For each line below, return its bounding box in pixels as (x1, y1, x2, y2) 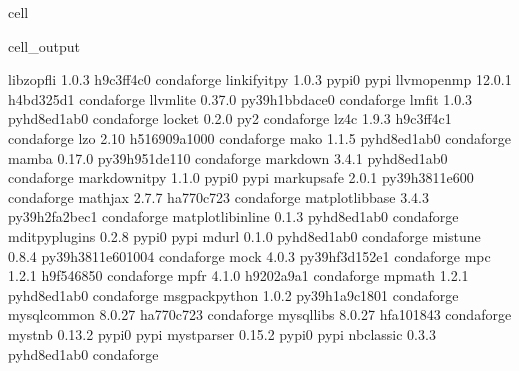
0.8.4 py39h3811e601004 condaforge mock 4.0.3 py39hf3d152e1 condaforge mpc (8, 245, 491, 266)
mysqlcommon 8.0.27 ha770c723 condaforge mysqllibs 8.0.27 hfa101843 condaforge (8, 304, 512, 325)
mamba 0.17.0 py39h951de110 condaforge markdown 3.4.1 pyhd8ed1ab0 (8, 147, 448, 168)
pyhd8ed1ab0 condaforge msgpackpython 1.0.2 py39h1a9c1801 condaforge (8, 284, 459, 305)
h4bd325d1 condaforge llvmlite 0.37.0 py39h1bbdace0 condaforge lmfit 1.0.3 (8, 88, 473, 109)
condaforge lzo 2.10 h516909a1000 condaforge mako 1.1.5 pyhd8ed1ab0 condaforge (8, 127, 511, 148)
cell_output (8, 35, 80, 56)
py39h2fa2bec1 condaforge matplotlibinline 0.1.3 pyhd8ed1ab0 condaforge (8, 206, 459, 227)
